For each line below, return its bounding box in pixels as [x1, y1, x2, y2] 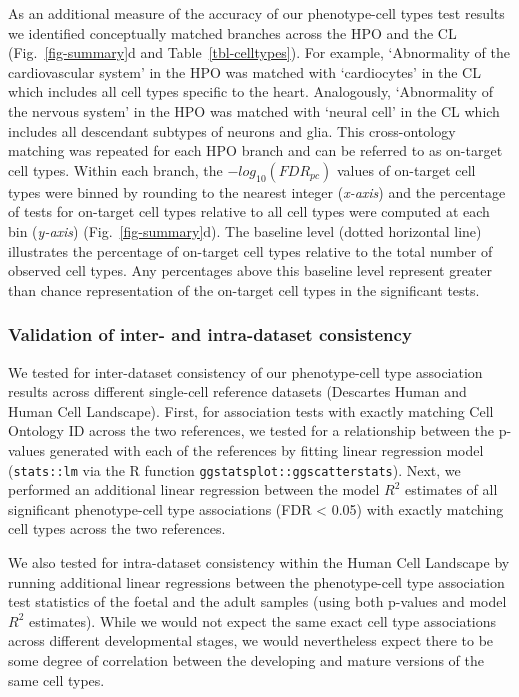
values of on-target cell [336, 159, 476, 180]
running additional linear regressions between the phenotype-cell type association [8, 571, 505, 592]
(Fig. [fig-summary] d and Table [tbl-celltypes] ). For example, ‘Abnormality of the [8, 42, 511, 63]
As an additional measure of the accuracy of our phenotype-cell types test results [8, 3, 505, 23]
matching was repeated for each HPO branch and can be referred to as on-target [8, 140, 503, 161]
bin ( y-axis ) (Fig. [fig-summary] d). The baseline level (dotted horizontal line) [8, 220, 482, 241]
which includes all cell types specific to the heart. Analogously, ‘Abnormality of [8, 81, 493, 102]
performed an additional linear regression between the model [8, 479, 380, 500]
